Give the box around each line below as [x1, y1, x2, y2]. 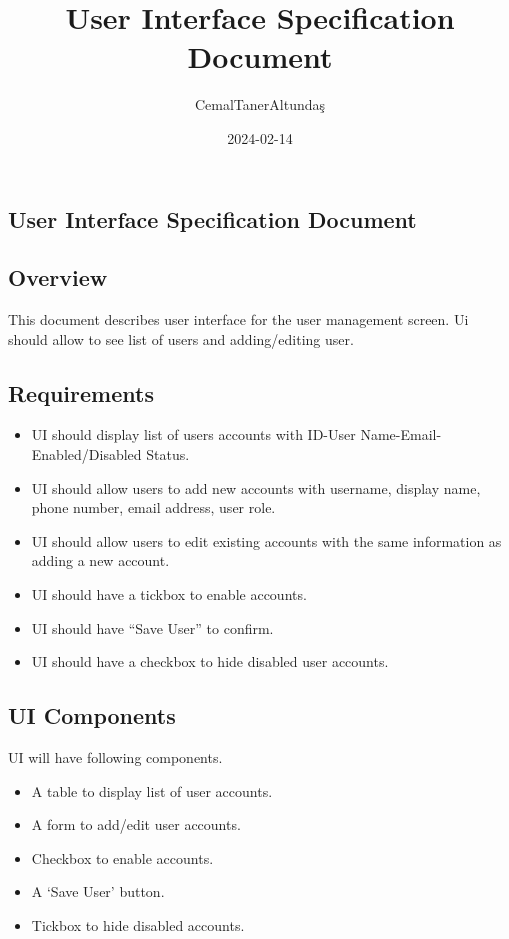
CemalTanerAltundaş [194, 94, 326, 115]
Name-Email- [360, 424, 442, 445]
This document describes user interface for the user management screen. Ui [8, 309, 469, 330]
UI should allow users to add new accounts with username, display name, [31, 477, 481, 498]
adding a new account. [31, 550, 170, 571]
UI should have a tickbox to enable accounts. [31, 584, 307, 605]
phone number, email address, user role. [31, 497, 276, 518]
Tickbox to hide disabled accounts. [31, 915, 245, 935]
